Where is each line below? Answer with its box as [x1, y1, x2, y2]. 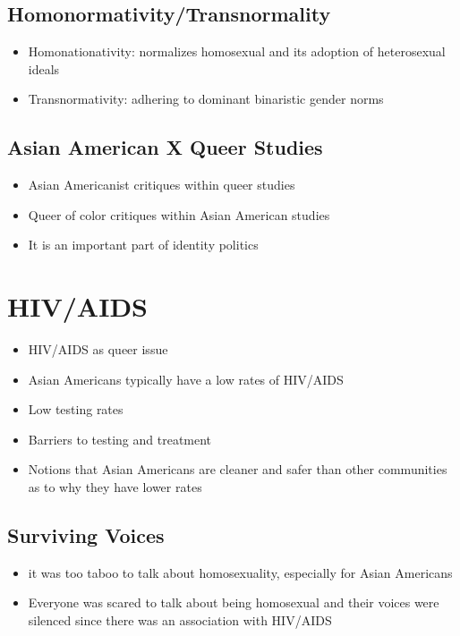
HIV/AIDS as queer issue [28, 340, 168, 359]
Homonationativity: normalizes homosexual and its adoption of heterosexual [28, 42, 446, 61]
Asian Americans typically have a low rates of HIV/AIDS [28, 369, 344, 388]
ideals [28, 59, 60, 78]
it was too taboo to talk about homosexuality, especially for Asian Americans [28, 563, 453, 581]
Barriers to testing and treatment [28, 429, 212, 448]
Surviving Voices [7, 522, 165, 549]
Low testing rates [28, 400, 124, 419]
